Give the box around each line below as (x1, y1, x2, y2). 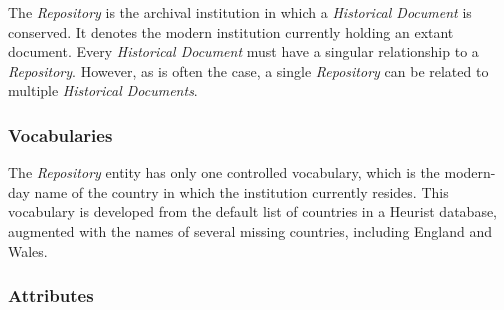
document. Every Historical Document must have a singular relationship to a (8, 41, 479, 62)
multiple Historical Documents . (8, 80, 198, 101)
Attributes (8, 283, 94, 308)
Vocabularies (8, 122, 113, 147)
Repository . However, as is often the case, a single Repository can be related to (8, 60, 489, 81)
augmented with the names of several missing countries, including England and (8, 220, 493, 241)
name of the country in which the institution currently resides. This (34, 181, 449, 202)
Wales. (8, 240, 48, 261)
